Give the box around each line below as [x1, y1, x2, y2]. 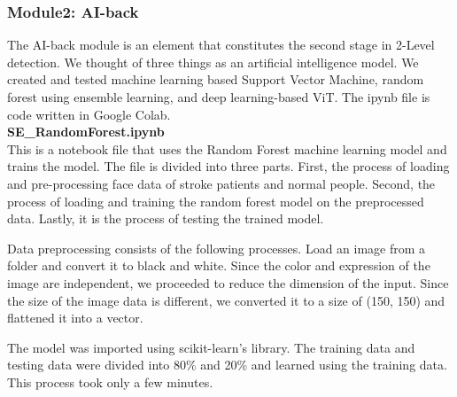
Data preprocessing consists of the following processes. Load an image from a [7, 238, 426, 257]
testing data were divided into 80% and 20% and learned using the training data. [7, 355, 447, 374]
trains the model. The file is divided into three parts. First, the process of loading [7, 157, 450, 175]
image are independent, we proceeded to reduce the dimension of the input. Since [7, 273, 449, 292]
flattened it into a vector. [7, 308, 143, 327]
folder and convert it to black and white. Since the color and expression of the [7, 256, 430, 275]
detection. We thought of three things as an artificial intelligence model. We [7, 52, 419, 71]
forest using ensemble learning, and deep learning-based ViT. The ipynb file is [7, 88, 430, 105]
